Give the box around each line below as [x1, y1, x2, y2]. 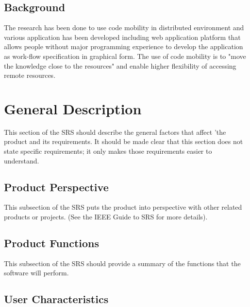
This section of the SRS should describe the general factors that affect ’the [4, 126, 226, 137]
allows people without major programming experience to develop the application [4, 41, 243, 52]
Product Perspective [4, 179, 109, 194]
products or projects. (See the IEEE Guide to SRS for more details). [4, 212, 208, 222]
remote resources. [4, 70, 56, 80]
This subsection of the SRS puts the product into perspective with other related [4, 202, 242, 212]
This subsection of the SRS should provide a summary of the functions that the [4, 258, 241, 268]
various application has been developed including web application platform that [4, 32, 241, 42]
